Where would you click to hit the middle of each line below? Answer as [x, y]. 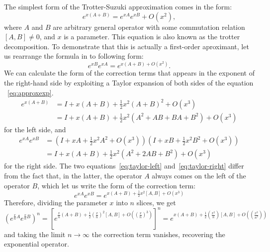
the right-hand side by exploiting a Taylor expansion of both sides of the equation [129, 83]
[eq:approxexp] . [31, 92]
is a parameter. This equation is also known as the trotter [152, 37]
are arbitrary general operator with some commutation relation [149, 27]
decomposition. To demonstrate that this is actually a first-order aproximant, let [127, 46]
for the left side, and [35, 129]
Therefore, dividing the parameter [56, 202]
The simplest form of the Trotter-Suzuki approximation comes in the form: [118, 6]
